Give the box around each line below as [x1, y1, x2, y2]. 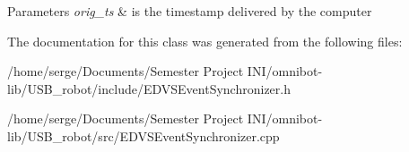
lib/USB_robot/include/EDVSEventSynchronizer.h [7, 79, 291, 97]
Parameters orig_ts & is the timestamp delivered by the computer [7, 2, 372, 20]
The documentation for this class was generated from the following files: [7, 31, 403, 50]
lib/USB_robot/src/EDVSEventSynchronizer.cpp [7, 126, 280, 145]
